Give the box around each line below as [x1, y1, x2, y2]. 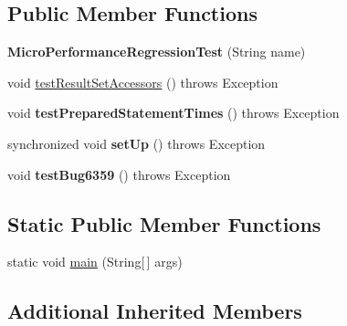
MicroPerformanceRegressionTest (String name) [7, 42, 306, 61]
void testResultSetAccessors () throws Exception [7, 72, 279, 91]
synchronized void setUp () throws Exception [7, 133, 266, 152]
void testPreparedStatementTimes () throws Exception [7, 103, 340, 122]
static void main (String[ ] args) [7, 252, 183, 271]
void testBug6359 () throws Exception [7, 164, 231, 184]
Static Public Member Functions [7, 209, 321, 237]
